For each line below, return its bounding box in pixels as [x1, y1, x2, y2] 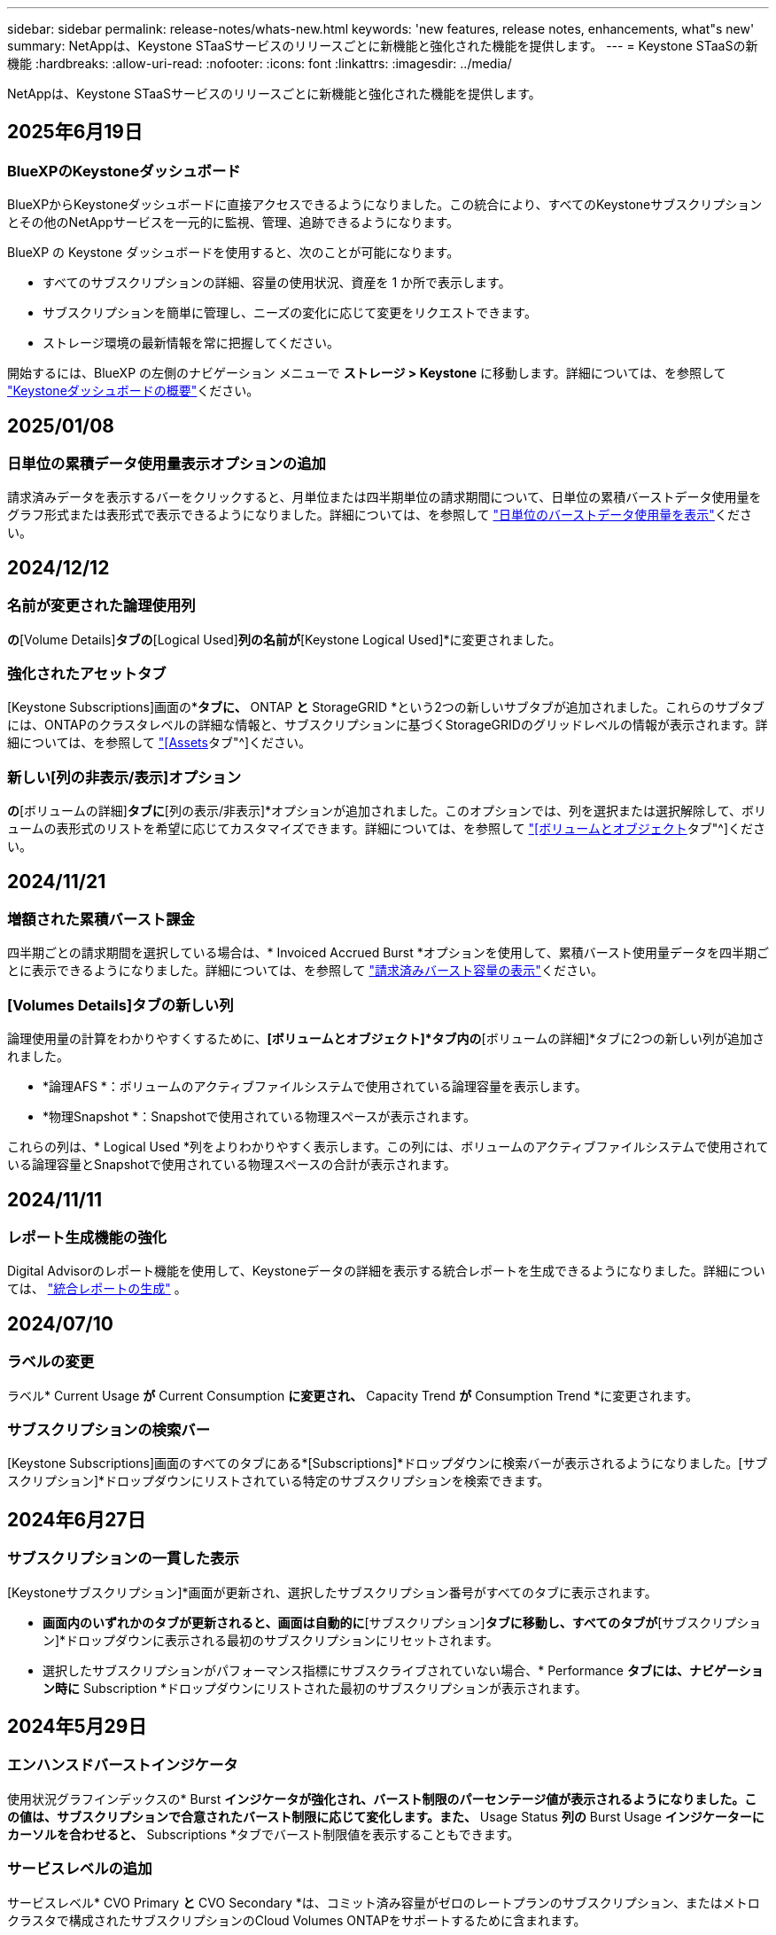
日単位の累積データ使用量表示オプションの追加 [7, 455, 326, 473]
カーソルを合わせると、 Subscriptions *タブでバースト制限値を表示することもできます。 [7, 1826, 520, 1842]
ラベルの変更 [7, 1353, 95, 1371]
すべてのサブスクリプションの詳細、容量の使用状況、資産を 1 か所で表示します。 [43, 275, 511, 291]
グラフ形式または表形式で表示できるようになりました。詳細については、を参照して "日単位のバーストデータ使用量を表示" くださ [7, 507, 752, 523]
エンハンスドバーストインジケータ [7, 1756, 238, 1775]
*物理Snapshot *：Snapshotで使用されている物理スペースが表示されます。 [43, 1109, 477, 1125]
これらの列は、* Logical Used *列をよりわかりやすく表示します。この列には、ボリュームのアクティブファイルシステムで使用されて [7, 1139, 769, 1155]
